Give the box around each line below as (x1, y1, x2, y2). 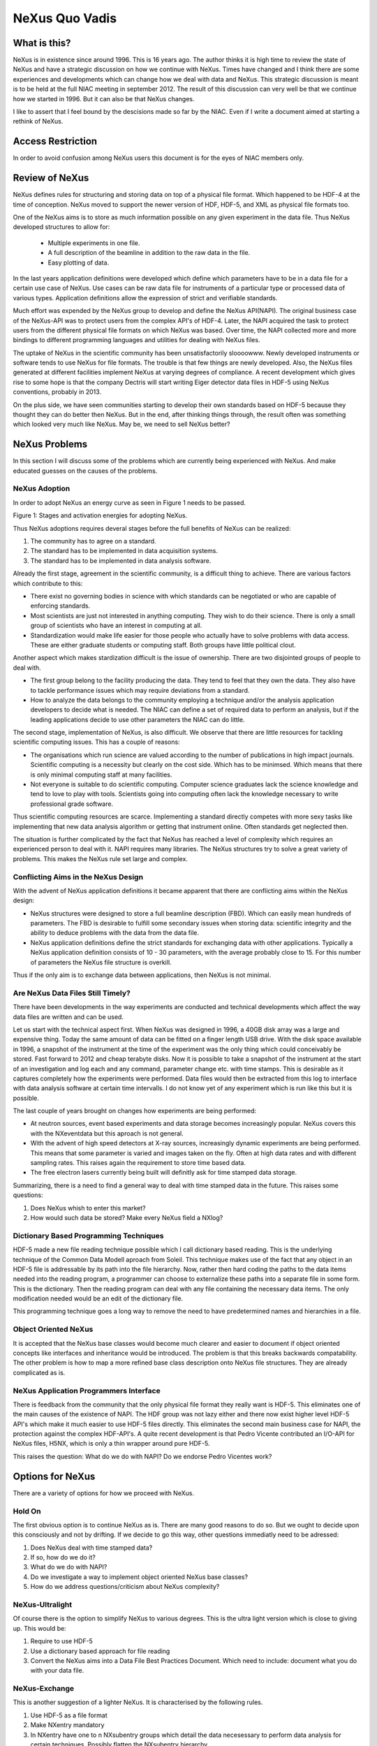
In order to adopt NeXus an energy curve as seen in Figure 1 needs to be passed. (13, 498, 246, 506)
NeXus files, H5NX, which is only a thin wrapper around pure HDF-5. (13, 1439, 210, 1448)
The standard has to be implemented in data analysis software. (30, 556, 212, 565)
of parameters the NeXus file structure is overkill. (30, 958, 172, 967)
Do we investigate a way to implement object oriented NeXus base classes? (30, 1572, 248, 1581)
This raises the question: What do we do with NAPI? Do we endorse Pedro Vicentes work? (13, 1452, 272, 1460)
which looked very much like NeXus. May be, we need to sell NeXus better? (13, 420, 230, 429)
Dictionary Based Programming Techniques (13, 1231, 164, 1240)
